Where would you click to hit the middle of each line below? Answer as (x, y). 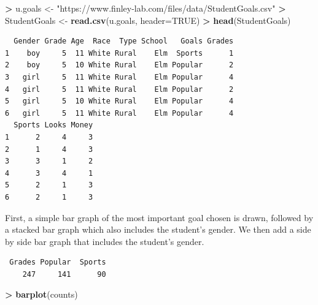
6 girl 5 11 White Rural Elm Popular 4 (119, 113)
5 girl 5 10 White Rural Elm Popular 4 (119, 101)
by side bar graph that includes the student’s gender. (105, 241)
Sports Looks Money (53, 125)
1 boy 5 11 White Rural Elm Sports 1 (119, 53)
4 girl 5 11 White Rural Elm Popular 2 (119, 89)
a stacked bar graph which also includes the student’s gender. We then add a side (158, 229)
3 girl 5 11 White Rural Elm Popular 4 (119, 77)
